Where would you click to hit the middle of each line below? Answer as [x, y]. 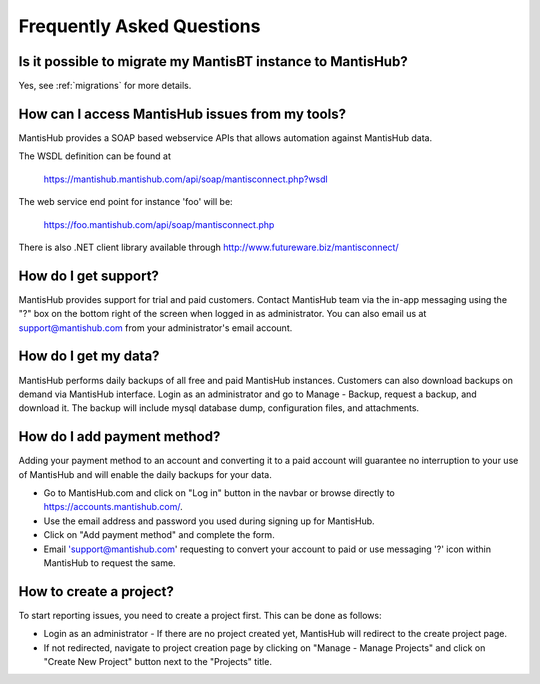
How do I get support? [89, 275]
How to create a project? [96, 591]
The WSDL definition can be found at [95, 156]
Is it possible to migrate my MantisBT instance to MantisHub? [213, 61]
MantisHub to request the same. [109, 562]
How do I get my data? [89, 356]
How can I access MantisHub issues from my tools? [182, 113]
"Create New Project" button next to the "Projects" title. [157, 662]
